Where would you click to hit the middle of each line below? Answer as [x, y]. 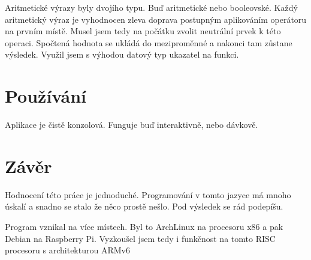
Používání [46, 96]
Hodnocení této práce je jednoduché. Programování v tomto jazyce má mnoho [148, 194]
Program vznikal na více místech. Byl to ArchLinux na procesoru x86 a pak [144, 226]
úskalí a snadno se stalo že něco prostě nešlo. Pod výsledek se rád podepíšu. [144, 206]
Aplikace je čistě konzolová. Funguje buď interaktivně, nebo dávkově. [132, 125]
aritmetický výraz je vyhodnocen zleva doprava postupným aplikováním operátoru [156, 19]
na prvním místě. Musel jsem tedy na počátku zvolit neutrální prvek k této [143, 31]
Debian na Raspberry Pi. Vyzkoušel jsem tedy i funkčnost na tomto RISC [140, 238]
